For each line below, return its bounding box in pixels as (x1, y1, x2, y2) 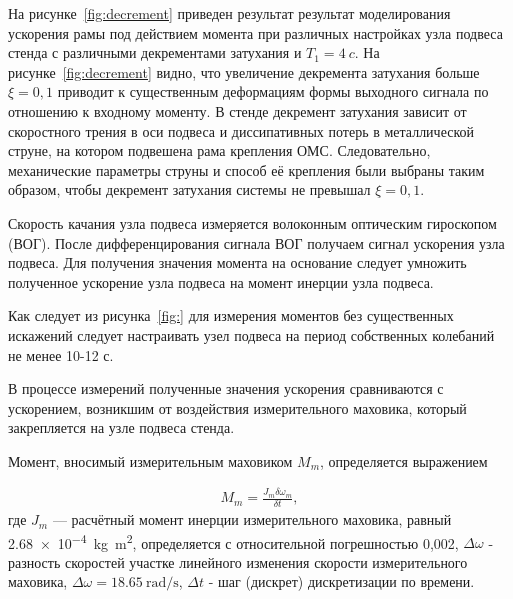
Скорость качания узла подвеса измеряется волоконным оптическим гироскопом (8, 212, 497, 233)
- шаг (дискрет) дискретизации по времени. (208, 571, 475, 592)
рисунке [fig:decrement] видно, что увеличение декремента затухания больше (8, 61, 480, 82)
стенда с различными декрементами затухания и (8, 42, 302, 63)
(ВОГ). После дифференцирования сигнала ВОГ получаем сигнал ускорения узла (8, 232, 505, 253)
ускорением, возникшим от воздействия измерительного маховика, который (8, 397, 467, 418)
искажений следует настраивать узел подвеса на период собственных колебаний (8, 324, 495, 345)
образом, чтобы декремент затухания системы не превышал (8, 179, 371, 200)
